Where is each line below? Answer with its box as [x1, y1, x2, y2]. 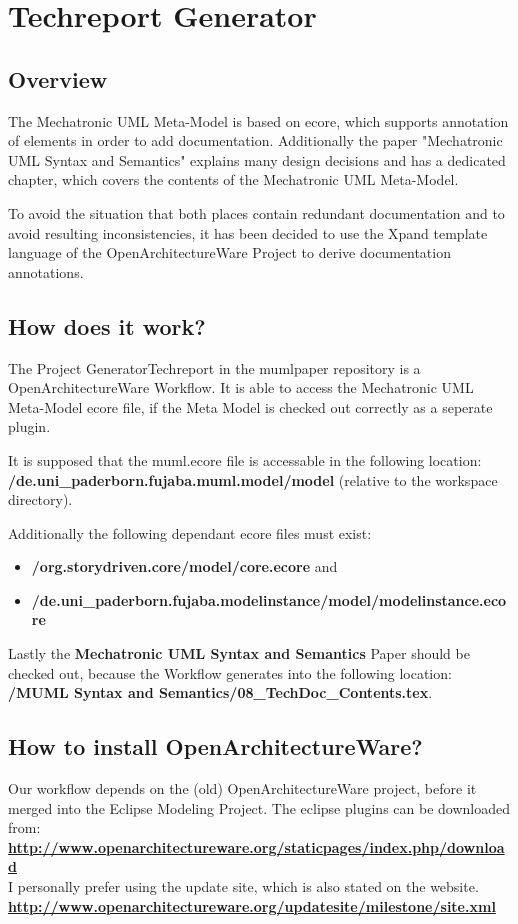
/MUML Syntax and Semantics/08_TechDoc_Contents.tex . [8, 682, 433, 703]
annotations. [8, 261, 84, 282]
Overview [8, 63, 108, 94]
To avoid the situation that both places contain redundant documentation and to [8, 202, 505, 223]
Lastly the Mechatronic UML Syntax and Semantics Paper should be [8, 643, 470, 664]
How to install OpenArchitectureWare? [8, 731, 423, 762]
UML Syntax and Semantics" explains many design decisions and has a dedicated [8, 149, 506, 170]
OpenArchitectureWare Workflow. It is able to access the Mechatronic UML [8, 377, 474, 398]
